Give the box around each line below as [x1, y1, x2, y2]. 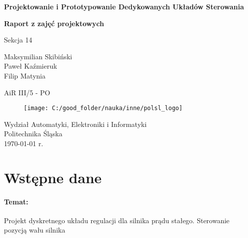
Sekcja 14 [4, 35, 33, 45]
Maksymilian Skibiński [4, 51, 72, 61]
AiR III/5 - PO [4, 87, 50, 97]
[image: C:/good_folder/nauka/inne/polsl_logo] [24, 105, 183, 112]
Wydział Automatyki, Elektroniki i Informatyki [4, 119, 147, 129]
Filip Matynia [4, 70, 46, 80]
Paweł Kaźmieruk [4, 61, 57, 71]
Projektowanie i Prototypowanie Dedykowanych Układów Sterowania [4, 1, 244, 11]
